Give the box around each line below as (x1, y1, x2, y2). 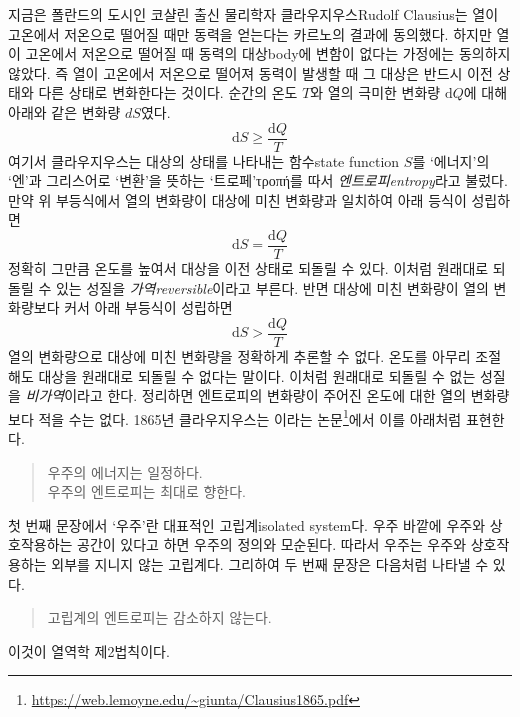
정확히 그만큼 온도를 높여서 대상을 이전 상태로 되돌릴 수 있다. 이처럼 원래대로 (8, 258, 489, 279)
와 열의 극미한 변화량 (310, 82, 441, 103)
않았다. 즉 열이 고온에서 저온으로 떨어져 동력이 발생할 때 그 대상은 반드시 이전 (8, 62, 493, 83)
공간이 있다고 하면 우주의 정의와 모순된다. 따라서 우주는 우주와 (77, 534, 467, 555)
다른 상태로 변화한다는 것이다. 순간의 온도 (38, 82, 298, 103)
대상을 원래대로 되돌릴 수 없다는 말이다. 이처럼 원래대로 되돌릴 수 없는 (38, 365, 476, 386)
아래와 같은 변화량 (8, 101, 121, 122)
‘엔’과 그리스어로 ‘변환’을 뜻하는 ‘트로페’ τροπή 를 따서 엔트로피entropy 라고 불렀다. (8, 170, 508, 191)
